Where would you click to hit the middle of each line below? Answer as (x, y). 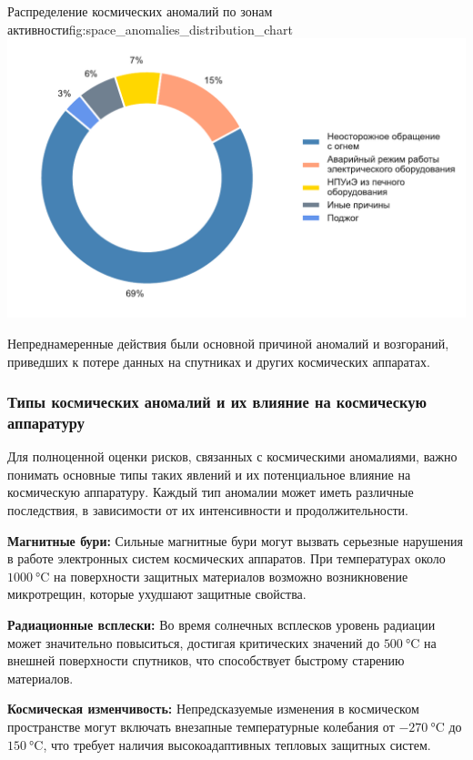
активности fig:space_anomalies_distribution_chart (150, 29)
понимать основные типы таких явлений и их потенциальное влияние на (209, 474)
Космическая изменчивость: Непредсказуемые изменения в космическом (213, 709)
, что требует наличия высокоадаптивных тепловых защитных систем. (237, 744)
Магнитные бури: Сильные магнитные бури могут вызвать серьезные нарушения (235, 540)
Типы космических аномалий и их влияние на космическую (217, 402)
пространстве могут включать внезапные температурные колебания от (201, 726)
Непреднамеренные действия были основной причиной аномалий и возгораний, (228, 343)
